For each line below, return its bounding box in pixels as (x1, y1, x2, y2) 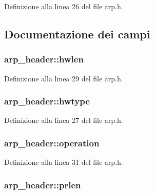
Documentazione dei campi (4, 26, 150, 41)
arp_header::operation (4, 136, 100, 149)
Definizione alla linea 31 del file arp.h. (4, 157, 123, 167)
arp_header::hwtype (4, 95, 90, 107)
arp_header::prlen (4, 178, 81, 191)
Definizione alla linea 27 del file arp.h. (4, 115, 123, 125)
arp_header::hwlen (4, 53, 84, 66)
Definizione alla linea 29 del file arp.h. (4, 73, 123, 83)
